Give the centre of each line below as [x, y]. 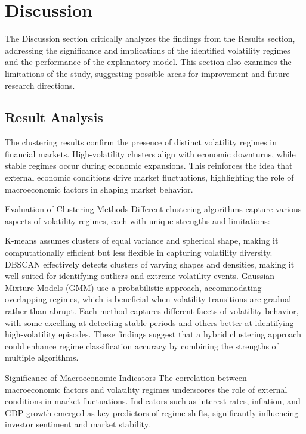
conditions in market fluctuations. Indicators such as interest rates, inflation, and [153, 401]
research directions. [40, 85]
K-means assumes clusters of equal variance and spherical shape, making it [142, 241]
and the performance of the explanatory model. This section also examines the [148, 62]
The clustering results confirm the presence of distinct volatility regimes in [141, 142]
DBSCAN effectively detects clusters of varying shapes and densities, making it [150, 264]
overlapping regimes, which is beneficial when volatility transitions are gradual [148, 299]
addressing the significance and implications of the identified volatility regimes [148, 50]
